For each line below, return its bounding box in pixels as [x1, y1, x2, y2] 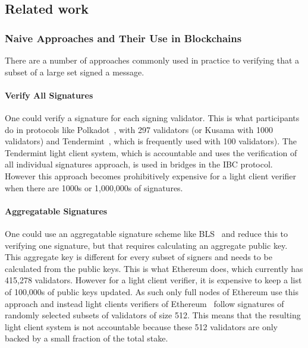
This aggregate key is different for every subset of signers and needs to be [5, 251, 272, 263]
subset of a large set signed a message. [5, 65, 144, 78]
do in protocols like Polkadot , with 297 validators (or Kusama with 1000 [5, 123, 273, 135]
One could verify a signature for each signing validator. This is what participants [5, 111, 300, 124]
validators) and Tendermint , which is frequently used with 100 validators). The [5, 135, 297, 147]
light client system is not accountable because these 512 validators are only [5, 320, 278, 333]
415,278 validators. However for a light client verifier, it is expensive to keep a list [5, 274, 302, 286]
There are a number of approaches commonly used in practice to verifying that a [5, 54, 300, 66]
